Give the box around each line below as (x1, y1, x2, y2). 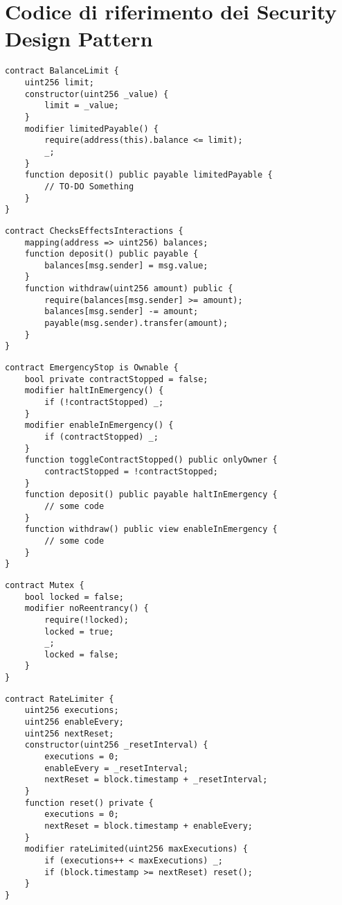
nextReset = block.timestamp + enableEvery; (44, 821, 253, 831)
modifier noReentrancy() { (24, 603, 149, 614)
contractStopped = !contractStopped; (44, 466, 218, 476)
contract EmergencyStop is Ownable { (5, 363, 179, 373)
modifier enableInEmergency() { (24, 420, 174, 431)
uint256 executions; (24, 705, 119, 716)
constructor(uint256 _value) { (24, 89, 169, 99)
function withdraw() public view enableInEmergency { (24, 524, 278, 535)
